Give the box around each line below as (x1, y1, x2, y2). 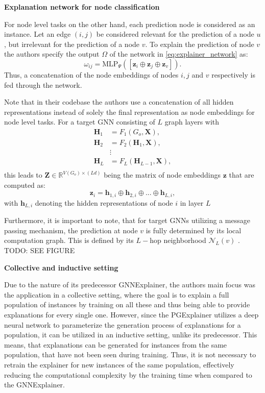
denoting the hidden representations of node (35, 197, 173, 208)
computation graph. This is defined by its (4, 235, 134, 245)
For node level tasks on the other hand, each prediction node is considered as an (4, 18, 255, 29)
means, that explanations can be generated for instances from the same (4, 339, 227, 350)
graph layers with (164, 116, 220, 127)
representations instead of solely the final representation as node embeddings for (4, 106, 255, 117)
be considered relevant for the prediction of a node (96, 29, 254, 39)
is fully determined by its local (146, 225, 242, 235)
